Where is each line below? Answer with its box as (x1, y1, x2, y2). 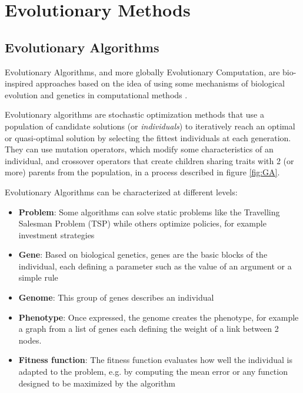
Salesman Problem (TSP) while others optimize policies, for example (18, 217, 267, 229)
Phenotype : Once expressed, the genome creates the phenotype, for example (18, 311, 299, 323)
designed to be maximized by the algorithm (18, 377, 175, 389)
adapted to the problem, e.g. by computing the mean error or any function (18, 365, 288, 378)
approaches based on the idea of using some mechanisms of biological (36, 77, 285, 89)
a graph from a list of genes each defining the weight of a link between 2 (18, 322, 279, 335)
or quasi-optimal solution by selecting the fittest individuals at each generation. (5, 131, 291, 144)
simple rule (18, 271, 58, 284)
